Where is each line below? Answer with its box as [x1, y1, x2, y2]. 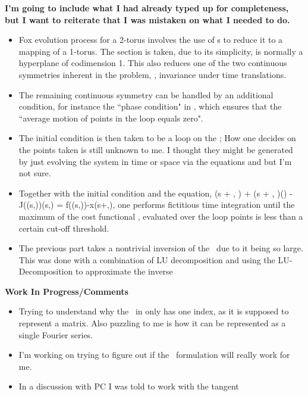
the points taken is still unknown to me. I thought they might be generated [18, 143, 293, 155]
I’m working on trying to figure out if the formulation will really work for [18, 348, 290, 361]
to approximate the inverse [75, 265, 173, 277]
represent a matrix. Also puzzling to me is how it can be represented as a [18, 317, 286, 329]
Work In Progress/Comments [5, 285, 128, 297]
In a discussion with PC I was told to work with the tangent [18, 380, 239, 392]
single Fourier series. [18, 328, 93, 341]
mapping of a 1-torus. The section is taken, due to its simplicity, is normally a [18, 45, 303, 57]
